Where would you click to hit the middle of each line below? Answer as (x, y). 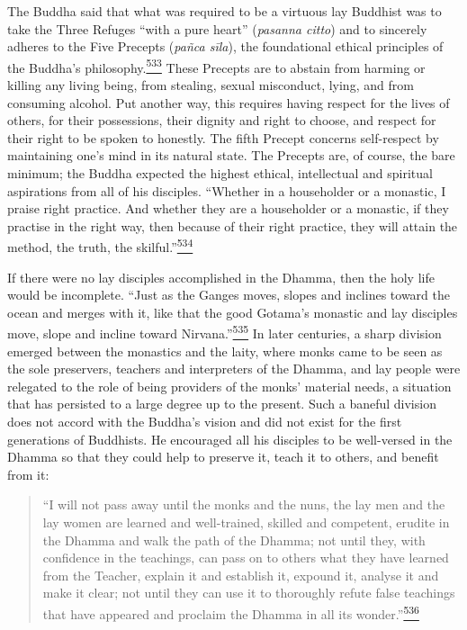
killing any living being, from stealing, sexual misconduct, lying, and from (211, 85)
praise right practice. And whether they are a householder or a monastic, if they (228, 208)
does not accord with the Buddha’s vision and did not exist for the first (205, 422)
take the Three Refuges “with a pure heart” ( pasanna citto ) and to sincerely (217, 28)
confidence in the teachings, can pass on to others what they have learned (246, 558)
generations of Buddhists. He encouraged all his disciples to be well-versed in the (230, 439)
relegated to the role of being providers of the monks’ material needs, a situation (229, 386)
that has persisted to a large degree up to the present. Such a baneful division (222, 404)
